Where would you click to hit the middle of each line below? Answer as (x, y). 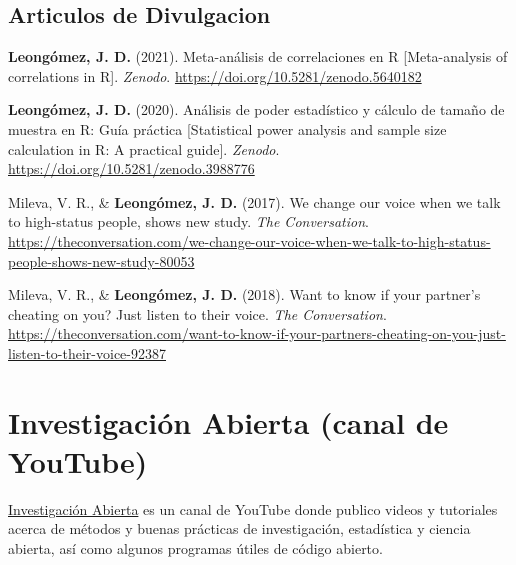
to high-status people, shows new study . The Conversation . (188, 221)
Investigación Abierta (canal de (228, 421)
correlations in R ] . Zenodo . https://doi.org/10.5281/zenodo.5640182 (215, 75)
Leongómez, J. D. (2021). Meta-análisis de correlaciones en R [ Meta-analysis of (258, 56)
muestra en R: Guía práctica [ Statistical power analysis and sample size (227, 128)
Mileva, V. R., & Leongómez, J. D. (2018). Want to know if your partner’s (244, 294)
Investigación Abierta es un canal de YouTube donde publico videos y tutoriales (253, 508)
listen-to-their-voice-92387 (87, 352)
